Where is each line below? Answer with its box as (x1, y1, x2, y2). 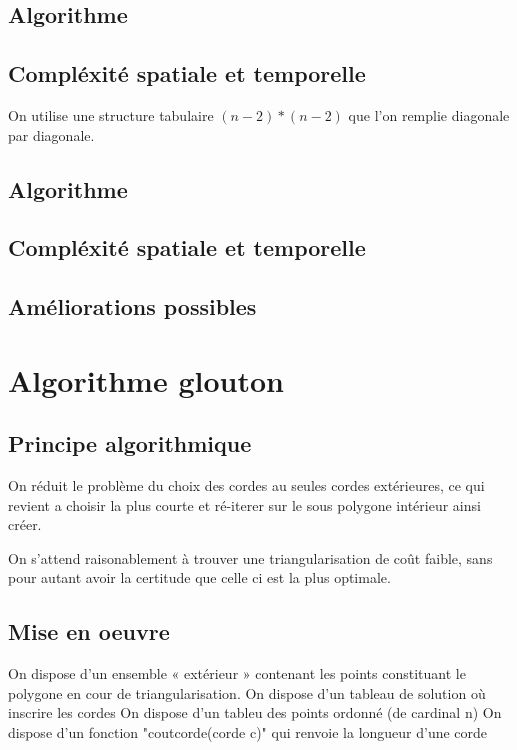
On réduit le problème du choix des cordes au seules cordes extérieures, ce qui (8, 475, 485, 496)
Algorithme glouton (8, 359, 284, 400)
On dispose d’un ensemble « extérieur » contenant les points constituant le (8, 663, 466, 684)
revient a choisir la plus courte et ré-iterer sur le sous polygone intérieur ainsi (8, 494, 481, 515)
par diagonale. (8, 124, 95, 145)
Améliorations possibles (8, 291, 257, 322)
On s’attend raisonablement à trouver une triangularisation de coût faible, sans (8, 547, 493, 568)
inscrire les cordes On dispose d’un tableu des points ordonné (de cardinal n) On (8, 702, 502, 723)
